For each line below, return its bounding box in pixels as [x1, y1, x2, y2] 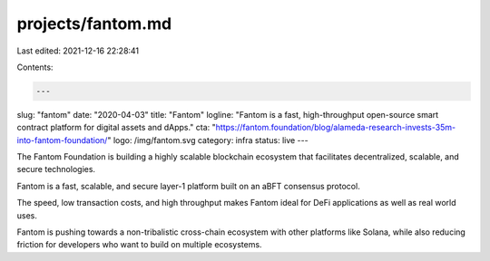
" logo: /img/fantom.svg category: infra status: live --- [107, 134, 309, 145]
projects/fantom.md [16, 14, 172, 34]
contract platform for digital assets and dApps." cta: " [16, 122, 217, 133]
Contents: [16, 62, 54, 72]
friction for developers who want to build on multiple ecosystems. [16, 239, 262, 250]
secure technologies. [16, 164, 95, 175]
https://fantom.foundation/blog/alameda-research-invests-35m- [215, 122, 456, 133]
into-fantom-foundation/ [16, 134, 108, 145]
